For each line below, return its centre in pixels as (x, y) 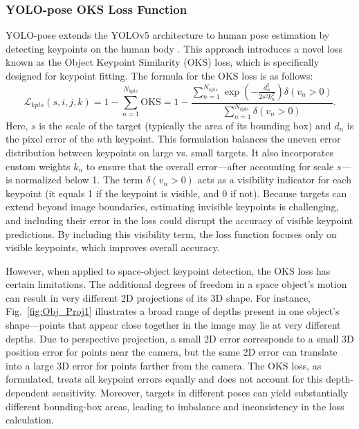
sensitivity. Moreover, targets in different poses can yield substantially (200, 393)
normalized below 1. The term (79, 180)
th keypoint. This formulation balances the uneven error (222, 139)
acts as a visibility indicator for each (274, 180)
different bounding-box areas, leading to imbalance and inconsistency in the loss (175, 406)
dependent (28, 393)
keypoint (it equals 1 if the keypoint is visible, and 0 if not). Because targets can (176, 193)
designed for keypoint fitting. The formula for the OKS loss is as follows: (159, 75)
